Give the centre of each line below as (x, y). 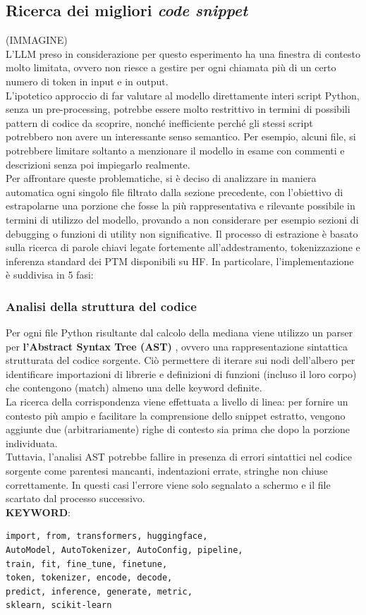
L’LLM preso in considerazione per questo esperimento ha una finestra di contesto (183, 53)
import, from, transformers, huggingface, (107, 536)
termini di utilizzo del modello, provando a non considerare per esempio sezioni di (182, 219)
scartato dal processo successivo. (75, 498)
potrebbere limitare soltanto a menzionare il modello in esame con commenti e (175, 150)
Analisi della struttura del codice (101, 306)
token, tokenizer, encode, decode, (89, 578)
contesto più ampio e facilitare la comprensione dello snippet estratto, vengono (176, 415)
